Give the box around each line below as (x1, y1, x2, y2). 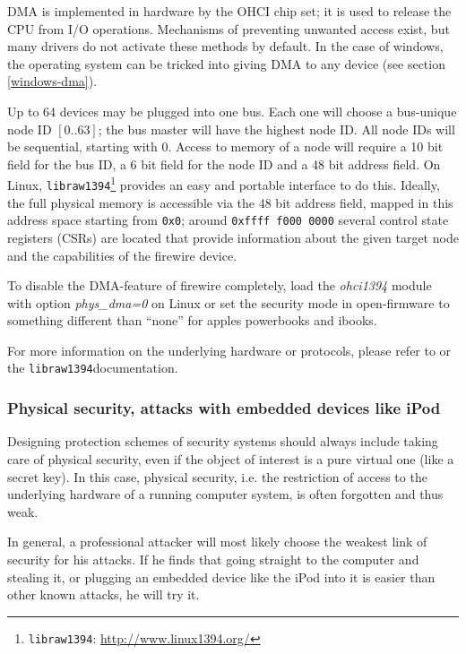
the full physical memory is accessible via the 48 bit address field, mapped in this (7, 193, 453, 211)
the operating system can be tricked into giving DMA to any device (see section (7, 54, 445, 73)
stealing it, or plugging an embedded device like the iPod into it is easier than (7, 567, 436, 586)
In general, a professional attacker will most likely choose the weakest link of (7, 532, 427, 551)
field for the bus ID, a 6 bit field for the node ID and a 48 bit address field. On (7, 154, 441, 173)
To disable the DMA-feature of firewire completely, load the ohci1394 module (7, 276, 432, 295)
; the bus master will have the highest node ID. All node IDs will (98, 119, 455, 138)
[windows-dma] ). (7, 72, 98, 90)
